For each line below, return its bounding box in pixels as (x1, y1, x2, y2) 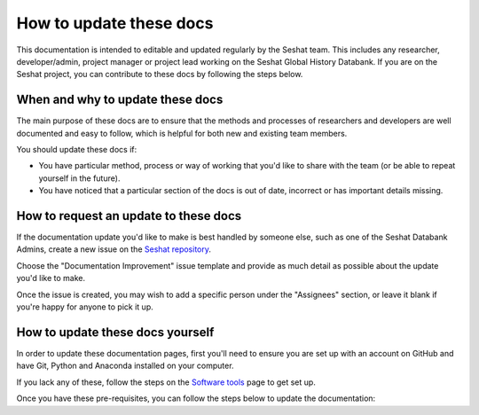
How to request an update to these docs (16, 208, 242, 223)
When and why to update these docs (16, 92, 224, 107)
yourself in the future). (38, 173, 121, 184)
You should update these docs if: (16, 145, 137, 155)
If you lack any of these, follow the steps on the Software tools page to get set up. (16, 377, 317, 388)
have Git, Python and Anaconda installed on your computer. (16, 360, 234, 372)
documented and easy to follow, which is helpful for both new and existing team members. (16, 128, 348, 138)
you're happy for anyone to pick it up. (16, 301, 154, 312)
